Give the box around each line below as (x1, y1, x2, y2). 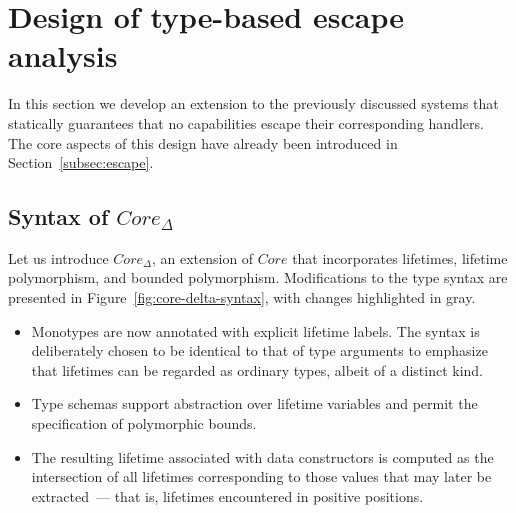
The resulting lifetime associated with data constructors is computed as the (31, 446, 494, 467)
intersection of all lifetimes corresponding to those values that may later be (31, 466, 492, 487)
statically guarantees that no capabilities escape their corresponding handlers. (8, 112, 484, 133)
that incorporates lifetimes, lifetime (292, 247, 508, 268)
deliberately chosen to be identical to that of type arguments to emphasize (31, 340, 488, 361)
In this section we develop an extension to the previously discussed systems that (8, 93, 499, 114)
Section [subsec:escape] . (8, 152, 154, 173)
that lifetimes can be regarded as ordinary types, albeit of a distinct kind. (31, 359, 484, 380)
